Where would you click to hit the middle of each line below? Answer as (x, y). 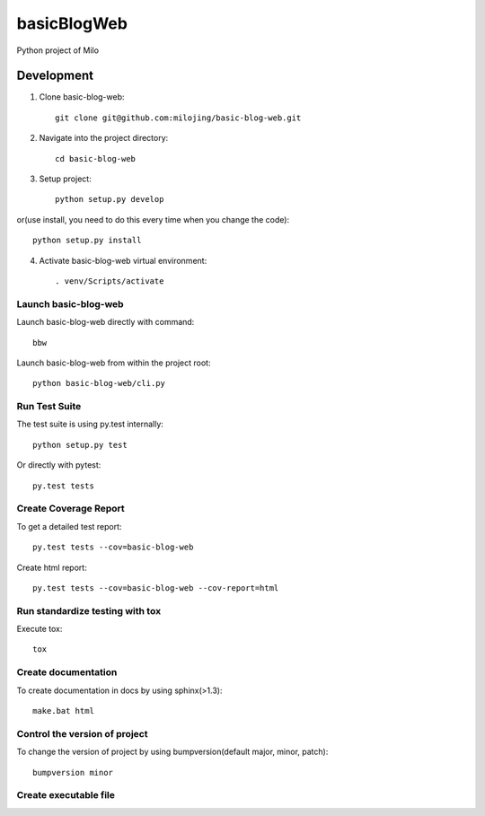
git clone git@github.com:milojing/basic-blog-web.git (178, 118)
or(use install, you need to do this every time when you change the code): (153, 219)
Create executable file (66, 795)
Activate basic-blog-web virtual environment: (123, 260)
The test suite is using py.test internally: (90, 424)
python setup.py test (80, 445)
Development (55, 76)
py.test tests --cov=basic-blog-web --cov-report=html (156, 588)
